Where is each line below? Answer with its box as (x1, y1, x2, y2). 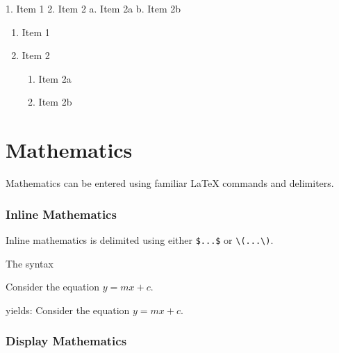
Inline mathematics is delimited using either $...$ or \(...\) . (6, 232, 274, 247)
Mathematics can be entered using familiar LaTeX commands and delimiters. (6, 176, 334, 190)
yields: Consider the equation (6, 302, 130, 317)
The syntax (6, 256, 53, 270)
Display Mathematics (6, 332, 127, 350)
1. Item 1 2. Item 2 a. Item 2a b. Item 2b (6, 1, 181, 15)
